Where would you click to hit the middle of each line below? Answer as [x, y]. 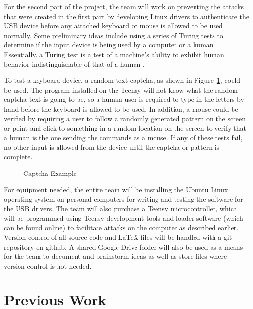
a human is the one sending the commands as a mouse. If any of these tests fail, [123, 137]
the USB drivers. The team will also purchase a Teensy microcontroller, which [121, 208]
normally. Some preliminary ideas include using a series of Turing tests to [114, 35]
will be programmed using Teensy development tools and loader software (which [124, 218]
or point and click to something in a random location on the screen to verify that [125, 128]
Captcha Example [50, 173]
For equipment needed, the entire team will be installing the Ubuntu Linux [116, 189]
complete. [18, 156]
